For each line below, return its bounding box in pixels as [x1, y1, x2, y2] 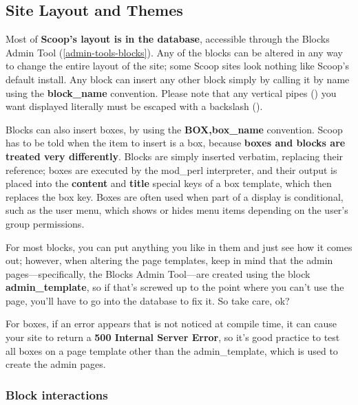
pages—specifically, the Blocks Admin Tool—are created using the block [6, 266, 310, 281]
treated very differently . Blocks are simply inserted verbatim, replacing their [6, 149, 344, 163]
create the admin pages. [6, 357, 106, 371]
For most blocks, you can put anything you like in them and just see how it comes [6, 239, 352, 254]
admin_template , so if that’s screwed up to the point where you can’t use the [6, 280, 344, 294]
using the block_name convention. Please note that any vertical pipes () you [6, 85, 337, 100]
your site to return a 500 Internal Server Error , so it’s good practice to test [6, 330, 340, 344]
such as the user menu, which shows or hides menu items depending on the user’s [6, 203, 348, 217]
